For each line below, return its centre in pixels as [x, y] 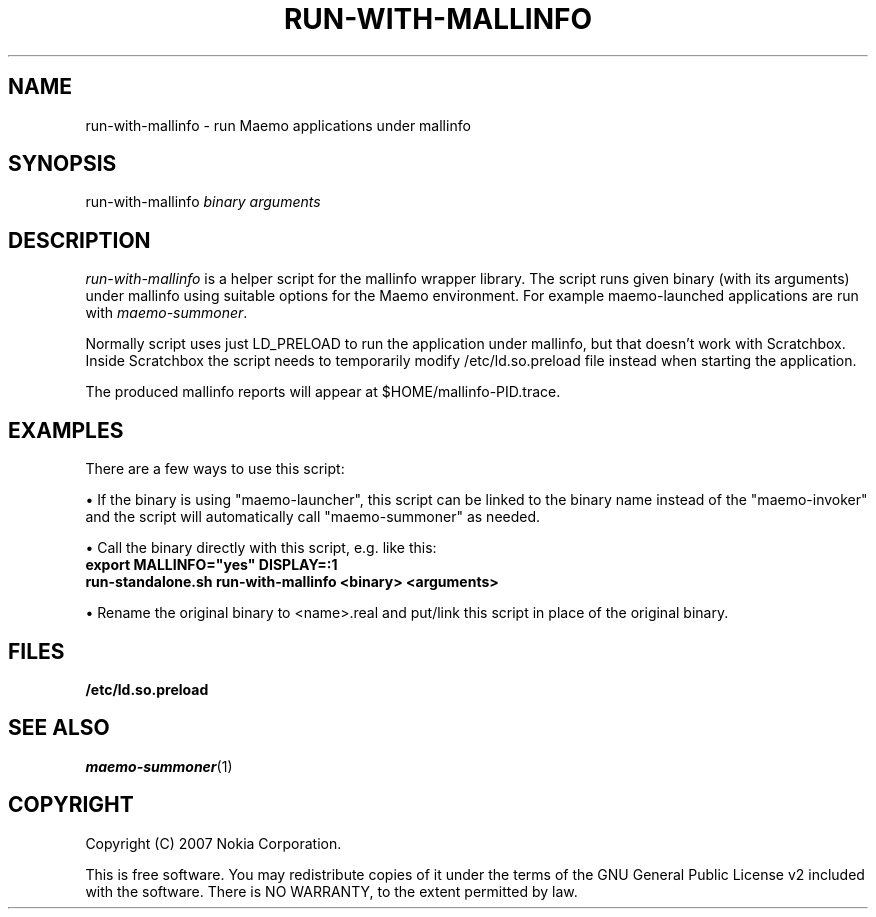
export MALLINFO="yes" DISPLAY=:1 [211, 565]
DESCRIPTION [79, 240]
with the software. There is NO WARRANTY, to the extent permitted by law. [331, 891]
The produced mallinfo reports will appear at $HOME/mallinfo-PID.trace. [323, 392]
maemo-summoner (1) [159, 766]
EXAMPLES [66, 430]
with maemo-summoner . [166, 313]
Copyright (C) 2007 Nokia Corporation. [213, 843]
